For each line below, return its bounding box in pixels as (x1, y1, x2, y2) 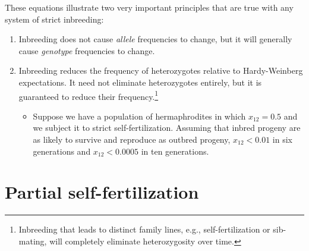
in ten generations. (141, 145, 209, 157)
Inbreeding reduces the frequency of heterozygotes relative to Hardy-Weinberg (18, 64, 303, 77)
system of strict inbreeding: (5, 12, 104, 25)
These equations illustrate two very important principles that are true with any (5, 1, 294, 13)
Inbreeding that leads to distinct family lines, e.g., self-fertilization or (18, 223, 270, 236)
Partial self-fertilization (5, 180, 199, 204)
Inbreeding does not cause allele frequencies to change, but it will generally (18, 33, 292, 45)
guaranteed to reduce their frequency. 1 (18, 88, 159, 102)
